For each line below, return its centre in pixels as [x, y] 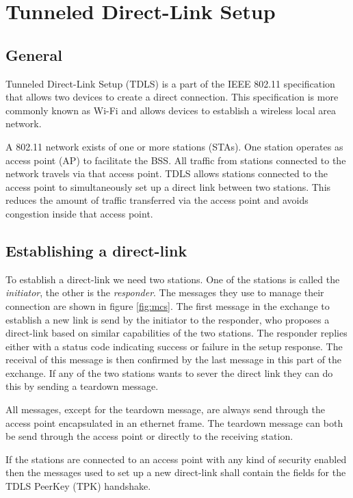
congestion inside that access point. [79, 213]
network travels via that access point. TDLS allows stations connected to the [167, 173]
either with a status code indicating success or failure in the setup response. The [174, 346]
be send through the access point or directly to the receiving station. [149, 436]
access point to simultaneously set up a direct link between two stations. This [168, 186]
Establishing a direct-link [96, 250]
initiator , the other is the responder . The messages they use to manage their [165, 292]
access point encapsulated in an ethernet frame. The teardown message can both [174, 422]
